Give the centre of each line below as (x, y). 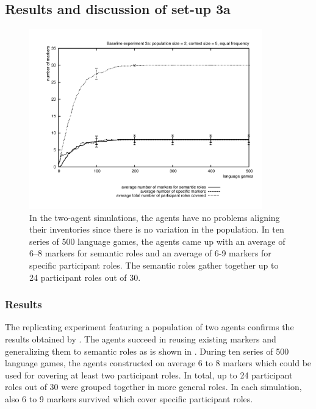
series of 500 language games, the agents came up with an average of (157, 241)
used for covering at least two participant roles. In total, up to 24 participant (149, 375)
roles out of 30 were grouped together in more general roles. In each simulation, (153, 387)
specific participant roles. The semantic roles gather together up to (154, 265)
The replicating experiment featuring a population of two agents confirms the (149, 327)
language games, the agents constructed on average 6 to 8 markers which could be (158, 363)
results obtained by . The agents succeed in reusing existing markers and (141, 338)
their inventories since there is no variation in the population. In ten (157, 229)
